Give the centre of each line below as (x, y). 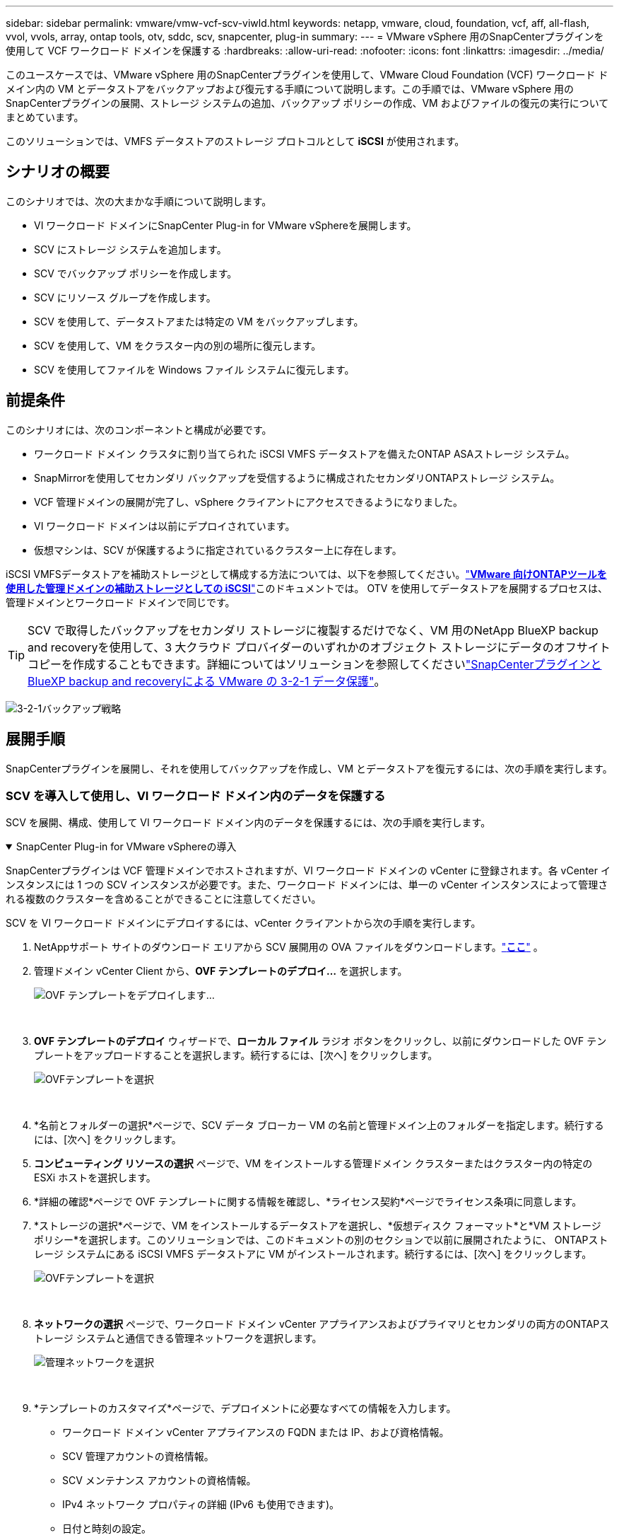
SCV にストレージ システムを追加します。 (130, 249)
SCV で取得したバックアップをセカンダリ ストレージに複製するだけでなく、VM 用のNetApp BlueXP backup (313, 630)
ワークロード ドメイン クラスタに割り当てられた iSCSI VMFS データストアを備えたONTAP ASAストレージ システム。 (305, 453)
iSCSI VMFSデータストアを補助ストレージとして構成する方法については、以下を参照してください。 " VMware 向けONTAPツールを (306, 574)
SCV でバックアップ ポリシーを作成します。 (136, 273)
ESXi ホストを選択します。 (95, 1178)
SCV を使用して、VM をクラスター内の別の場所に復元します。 (178, 345)
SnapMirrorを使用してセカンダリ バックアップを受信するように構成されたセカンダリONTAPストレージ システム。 (297, 477)
